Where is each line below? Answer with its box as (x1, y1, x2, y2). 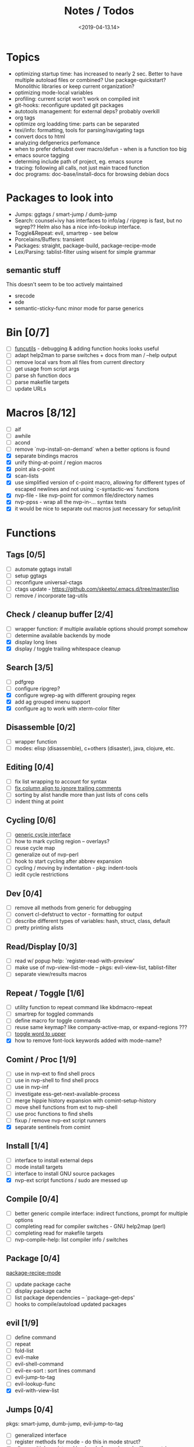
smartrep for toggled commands (14, 1010, 94, 1017)
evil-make (14, 1354, 40, 1361)
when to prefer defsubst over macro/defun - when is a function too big (14, 145, 187, 152)
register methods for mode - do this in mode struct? (14, 1438, 141, 1445)
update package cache (14, 1281, 71, 1288)
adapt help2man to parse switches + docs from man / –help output (14, 352, 177, 359)
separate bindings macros (14, 453, 78, 459)
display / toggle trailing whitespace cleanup (14, 645, 121, 652)
